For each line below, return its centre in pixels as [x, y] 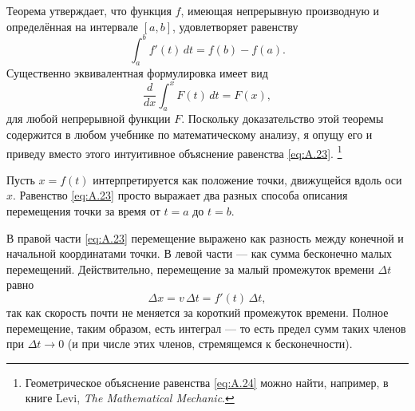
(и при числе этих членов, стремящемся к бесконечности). [210, 344]
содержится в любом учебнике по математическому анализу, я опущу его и [190, 134]
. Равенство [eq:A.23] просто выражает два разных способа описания [180, 195]
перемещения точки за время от [83, 211]
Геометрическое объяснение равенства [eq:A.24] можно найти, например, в [207, 382]
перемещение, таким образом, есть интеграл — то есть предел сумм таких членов [206, 328]
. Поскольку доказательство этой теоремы [283, 119]
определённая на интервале [73, 26]
